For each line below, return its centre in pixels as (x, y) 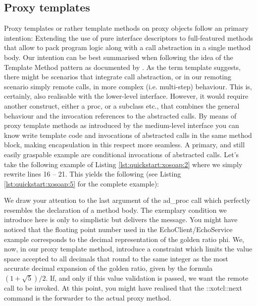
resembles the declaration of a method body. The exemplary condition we (115, 210)
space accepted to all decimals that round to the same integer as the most (116, 258)
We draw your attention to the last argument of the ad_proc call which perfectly (127, 200)
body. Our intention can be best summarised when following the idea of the (119, 57)
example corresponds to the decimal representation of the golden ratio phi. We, (124, 239)
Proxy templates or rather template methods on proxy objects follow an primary (126, 28)
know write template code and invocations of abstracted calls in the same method (128, 135)
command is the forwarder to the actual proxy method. (88, 297)
